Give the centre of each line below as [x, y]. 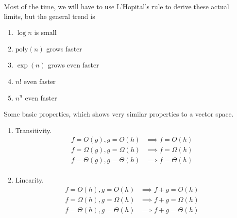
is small [45, 32]
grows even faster [73, 65]
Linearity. [29, 180]
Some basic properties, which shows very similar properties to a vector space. [119, 114]
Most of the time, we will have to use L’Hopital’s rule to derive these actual [117, 6]
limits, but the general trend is [50, 16]
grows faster [64, 48]
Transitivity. [34, 130]
